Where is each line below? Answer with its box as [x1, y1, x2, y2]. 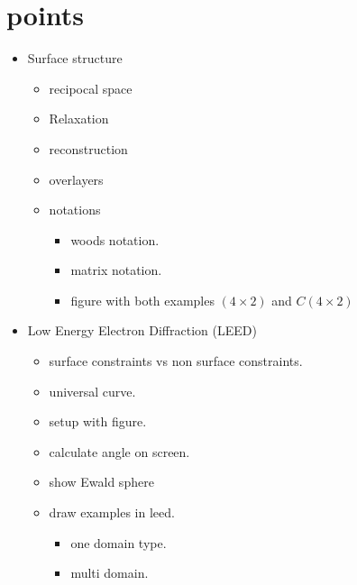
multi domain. [70, 563, 149, 582]
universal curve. [49, 381, 136, 400]
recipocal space [49, 78, 133, 97]
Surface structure [27, 49, 123, 68]
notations [49, 200, 101, 219]
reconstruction [49, 139, 128, 158]
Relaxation [49, 109, 109, 128]
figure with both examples [70, 290, 215, 309]
